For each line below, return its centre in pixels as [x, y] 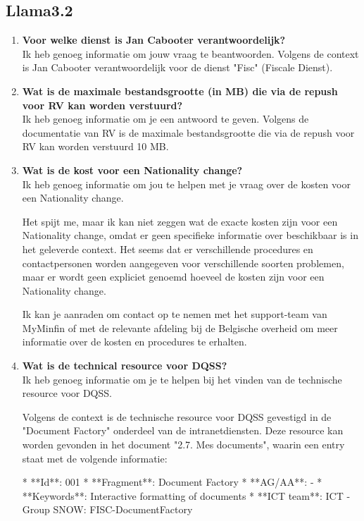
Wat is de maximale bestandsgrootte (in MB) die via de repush [180, 91]
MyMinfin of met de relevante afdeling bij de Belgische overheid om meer [180, 327]
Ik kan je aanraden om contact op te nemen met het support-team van [175, 314]
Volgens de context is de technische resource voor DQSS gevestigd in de [177, 416]
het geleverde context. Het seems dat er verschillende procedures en [168, 249]
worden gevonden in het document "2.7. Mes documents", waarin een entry [183, 445]
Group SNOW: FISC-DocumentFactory [107, 509]
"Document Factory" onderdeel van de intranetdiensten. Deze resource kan [183, 430]
